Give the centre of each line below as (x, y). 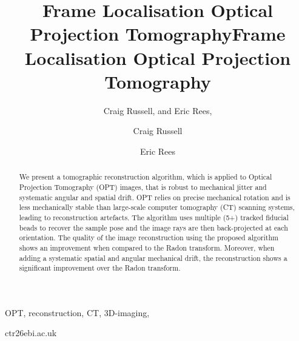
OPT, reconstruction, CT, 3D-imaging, (77, 312)
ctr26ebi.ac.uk (31, 333)
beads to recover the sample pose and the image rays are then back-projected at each (153, 227)
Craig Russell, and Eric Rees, (158, 110)
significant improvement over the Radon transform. (100, 268)
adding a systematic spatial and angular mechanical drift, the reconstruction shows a (153, 258)
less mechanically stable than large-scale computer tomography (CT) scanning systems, (157, 207)
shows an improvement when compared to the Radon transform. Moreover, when (147, 247)
